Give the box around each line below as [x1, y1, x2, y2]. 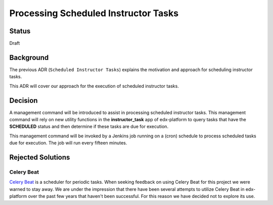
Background [9, 53, 49, 62]
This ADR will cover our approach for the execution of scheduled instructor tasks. [9, 83, 179, 89]
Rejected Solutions [9, 153, 70, 162]
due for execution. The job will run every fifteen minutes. [9, 140, 127, 146]
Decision [9, 96, 38, 105]
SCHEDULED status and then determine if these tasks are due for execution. [9, 124, 169, 130]
